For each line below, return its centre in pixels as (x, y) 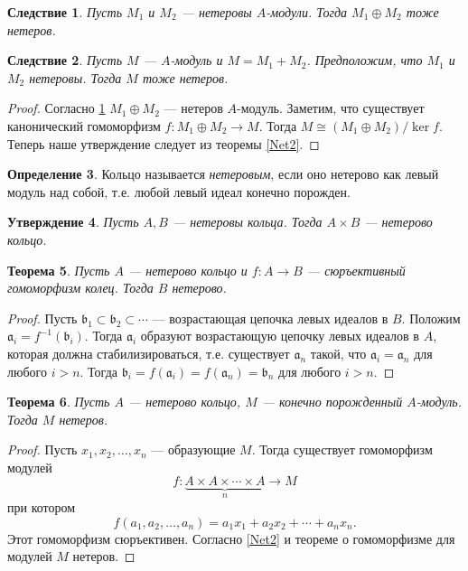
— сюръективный (356, 270)
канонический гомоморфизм (84, 125)
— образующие (193, 449)
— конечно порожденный (332, 402)
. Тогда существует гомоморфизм (342, 449)
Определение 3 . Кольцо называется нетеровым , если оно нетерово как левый (223, 174)
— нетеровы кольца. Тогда (247, 222)
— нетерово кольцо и (187, 270)
